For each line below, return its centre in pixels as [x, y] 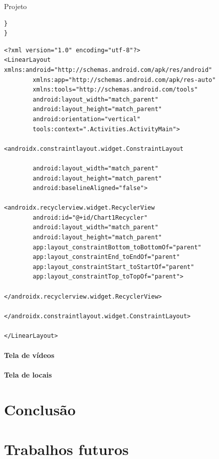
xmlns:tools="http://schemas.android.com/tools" [115, 90]
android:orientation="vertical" [87, 119]
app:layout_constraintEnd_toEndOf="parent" [106, 257]
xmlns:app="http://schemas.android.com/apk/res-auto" [124, 80]
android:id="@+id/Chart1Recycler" [90, 217]
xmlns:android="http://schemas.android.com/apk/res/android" [108, 70]
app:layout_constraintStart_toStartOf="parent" [114, 267]
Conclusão [40, 409]
